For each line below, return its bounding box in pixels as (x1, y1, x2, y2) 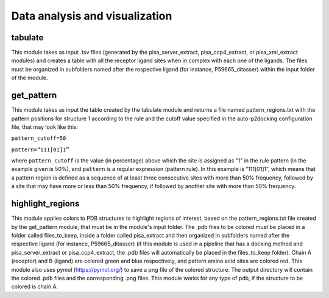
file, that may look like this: (11, 123, 79, 131)
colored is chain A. (11, 283, 58, 290)
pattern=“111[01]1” (11, 146, 69, 153)
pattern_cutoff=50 (11, 135, 66, 142)
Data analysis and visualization (11, 9, 172, 23)
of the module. (11, 74, 48, 82)
